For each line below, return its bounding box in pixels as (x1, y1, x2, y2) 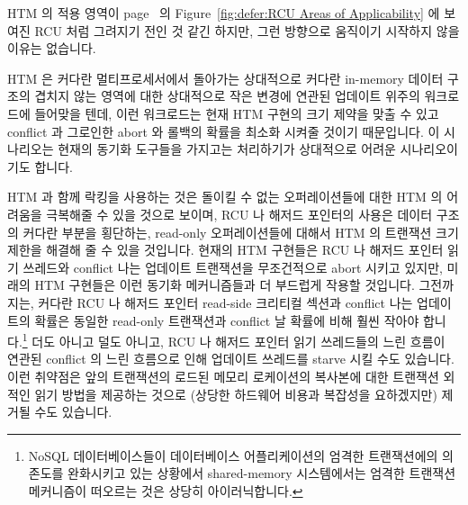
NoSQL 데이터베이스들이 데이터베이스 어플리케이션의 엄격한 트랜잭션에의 (28, 446, 438, 464)
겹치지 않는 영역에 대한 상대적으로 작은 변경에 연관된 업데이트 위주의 (34, 86, 420, 105)
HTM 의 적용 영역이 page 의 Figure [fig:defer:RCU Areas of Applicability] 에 (7, 4, 440, 22)
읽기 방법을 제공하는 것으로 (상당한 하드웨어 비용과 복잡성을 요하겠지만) (34, 384, 437, 403)
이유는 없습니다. (7, 39, 96, 58)
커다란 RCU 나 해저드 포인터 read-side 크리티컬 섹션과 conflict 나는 (38, 293, 413, 311)
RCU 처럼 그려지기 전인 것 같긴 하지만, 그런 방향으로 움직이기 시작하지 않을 (34, 21, 460, 40)
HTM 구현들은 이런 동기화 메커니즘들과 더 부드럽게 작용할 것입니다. (34, 275, 415, 294)
